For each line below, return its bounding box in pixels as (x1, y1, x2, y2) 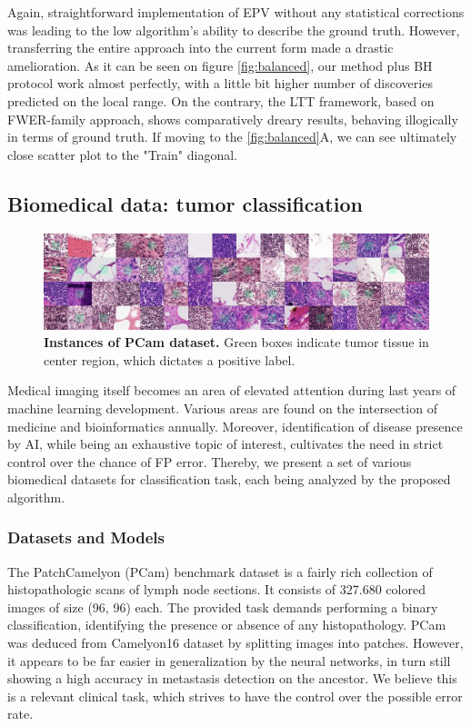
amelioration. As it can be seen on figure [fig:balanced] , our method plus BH (7, 55, 433, 75)
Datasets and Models (7, 526, 165, 549)
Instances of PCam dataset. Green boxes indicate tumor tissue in (44, 333, 429, 352)
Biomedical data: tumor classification (7, 189, 363, 217)
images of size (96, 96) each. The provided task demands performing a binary (7, 597, 438, 616)
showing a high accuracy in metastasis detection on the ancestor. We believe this (7, 669, 457, 688)
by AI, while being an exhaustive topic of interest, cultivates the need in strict (7, 434, 444, 453)
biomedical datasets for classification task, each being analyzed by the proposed (7, 470, 451, 489)
